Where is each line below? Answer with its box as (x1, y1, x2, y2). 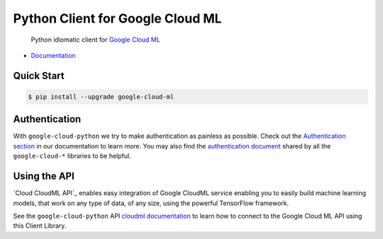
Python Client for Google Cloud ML (13, 11, 223, 26)
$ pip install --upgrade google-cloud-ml (28, 93, 174, 100)
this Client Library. (13, 221, 67, 230)
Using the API (13, 170, 74, 182)
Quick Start (13, 69, 65, 81)
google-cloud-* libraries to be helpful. (13, 152, 131, 161)
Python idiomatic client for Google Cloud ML (30, 35, 161, 44)
